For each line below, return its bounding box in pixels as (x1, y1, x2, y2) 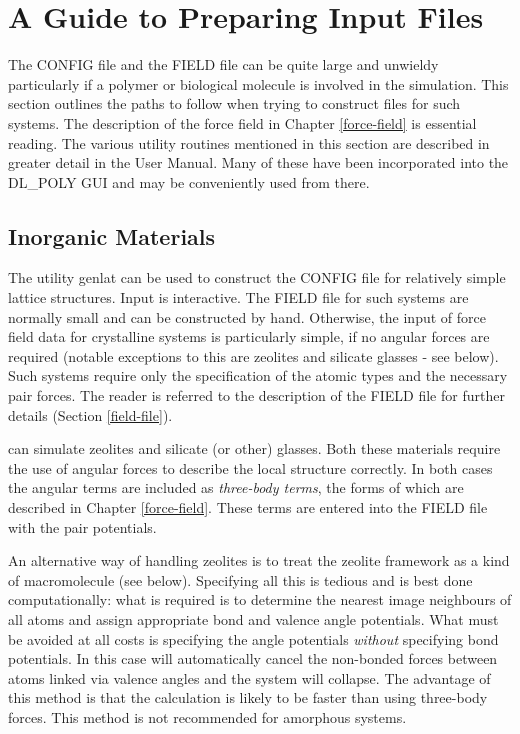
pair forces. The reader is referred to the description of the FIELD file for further (8, 385, 505, 406)
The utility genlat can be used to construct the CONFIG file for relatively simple (8, 267, 506, 288)
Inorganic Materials (8, 220, 216, 251)
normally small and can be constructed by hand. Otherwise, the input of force (8, 306, 486, 327)
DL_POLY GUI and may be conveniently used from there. (8, 171, 370, 192)
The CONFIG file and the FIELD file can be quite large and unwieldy (8, 54, 439, 75)
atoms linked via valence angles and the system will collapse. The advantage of (8, 667, 491, 688)
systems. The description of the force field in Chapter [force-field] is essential (8, 112, 477, 133)
